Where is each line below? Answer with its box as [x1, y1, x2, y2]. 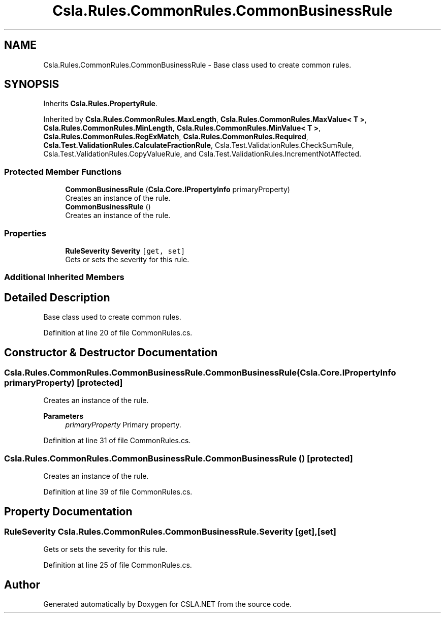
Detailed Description [4, 291, 110, 304]
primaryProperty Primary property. [65, 420, 181, 429]
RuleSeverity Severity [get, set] [65, 246, 185, 255]
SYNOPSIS [4, 78, 59, 91]
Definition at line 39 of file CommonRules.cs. [43, 487, 193, 497]
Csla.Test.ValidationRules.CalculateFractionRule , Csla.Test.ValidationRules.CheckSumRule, [43, 141, 354, 150]
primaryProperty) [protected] [4, 378, 123, 388]
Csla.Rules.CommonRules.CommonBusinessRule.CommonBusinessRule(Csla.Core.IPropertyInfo [4, 367, 396, 378]
